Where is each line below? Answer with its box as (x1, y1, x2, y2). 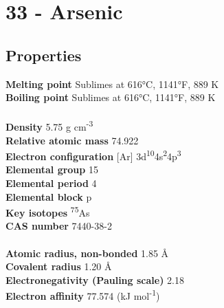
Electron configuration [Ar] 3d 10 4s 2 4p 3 (5, 147, 181, 163)
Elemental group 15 (5, 162, 98, 177)
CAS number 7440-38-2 (5, 219, 112, 233)
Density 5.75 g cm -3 (5, 118, 93, 134)
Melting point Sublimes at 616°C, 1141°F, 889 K (5, 76, 219, 91)
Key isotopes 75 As (5, 203, 90, 219)
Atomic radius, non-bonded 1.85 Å (5, 245, 169, 260)
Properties (5, 44, 82, 65)
